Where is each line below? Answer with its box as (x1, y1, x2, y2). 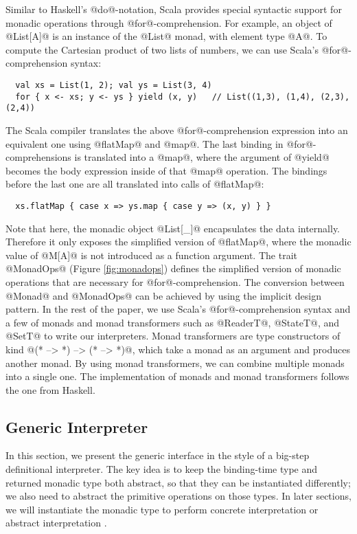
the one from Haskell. (5, 382, 95, 397)
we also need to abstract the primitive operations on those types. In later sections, (5, 489, 352, 503)
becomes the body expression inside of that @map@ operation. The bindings (5, 163, 327, 177)
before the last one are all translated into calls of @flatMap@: (5, 177, 264, 191)
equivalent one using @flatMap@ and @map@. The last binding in (5, 136, 284, 151)
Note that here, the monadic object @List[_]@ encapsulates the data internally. (5, 221, 341, 235)
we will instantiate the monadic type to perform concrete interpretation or (5, 502, 319, 516)
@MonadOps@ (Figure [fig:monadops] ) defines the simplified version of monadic (5, 261, 341, 276)
